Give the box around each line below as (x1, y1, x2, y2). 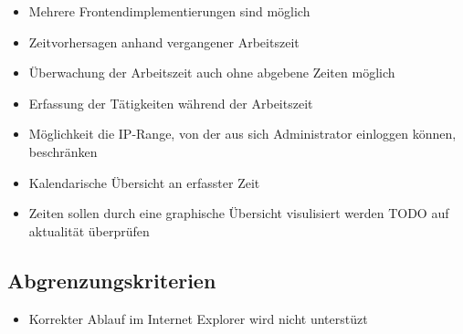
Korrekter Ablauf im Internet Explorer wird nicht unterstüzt (28, 308, 368, 328)
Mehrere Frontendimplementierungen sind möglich (28, 2, 310, 20)
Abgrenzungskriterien (7, 266, 216, 294)
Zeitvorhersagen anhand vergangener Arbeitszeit (28, 32, 300, 51)
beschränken (28, 141, 98, 161)
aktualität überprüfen (28, 221, 150, 240)
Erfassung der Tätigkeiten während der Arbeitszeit (28, 93, 313, 112)
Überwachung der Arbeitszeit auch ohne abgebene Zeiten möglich (28, 63, 395, 82)
